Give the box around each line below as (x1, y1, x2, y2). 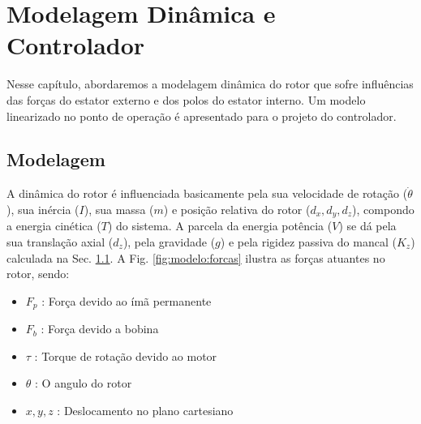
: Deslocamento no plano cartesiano (57, 401, 234, 418)
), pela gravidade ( (122, 233, 216, 250)
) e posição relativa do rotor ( (163, 200, 311, 217)
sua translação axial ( (6, 233, 114, 250)
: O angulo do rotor (35, 375, 132, 392)
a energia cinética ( (6, 217, 101, 234)
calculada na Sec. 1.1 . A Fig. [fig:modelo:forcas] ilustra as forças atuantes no (6, 249, 385, 266)
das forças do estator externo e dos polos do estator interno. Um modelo (6, 91, 366, 108)
